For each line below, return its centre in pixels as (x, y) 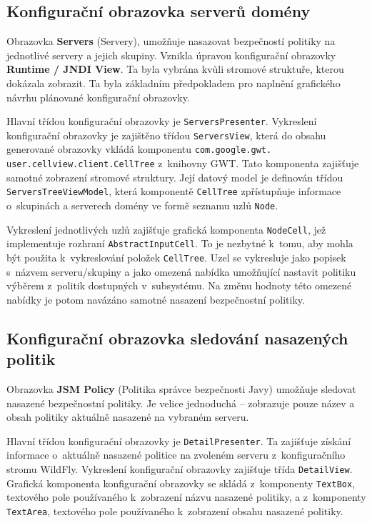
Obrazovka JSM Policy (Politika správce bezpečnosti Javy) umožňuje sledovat (181, 389)
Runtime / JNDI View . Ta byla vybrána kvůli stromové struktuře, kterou (175, 69)
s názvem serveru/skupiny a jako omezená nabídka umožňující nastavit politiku (181, 271)
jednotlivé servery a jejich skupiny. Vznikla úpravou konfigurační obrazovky (171, 55)
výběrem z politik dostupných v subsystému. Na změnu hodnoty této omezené (179, 285)
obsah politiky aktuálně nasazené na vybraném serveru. (128, 417)
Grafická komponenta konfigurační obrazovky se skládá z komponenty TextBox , (181, 483)
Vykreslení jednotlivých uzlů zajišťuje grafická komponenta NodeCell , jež (166, 229)
